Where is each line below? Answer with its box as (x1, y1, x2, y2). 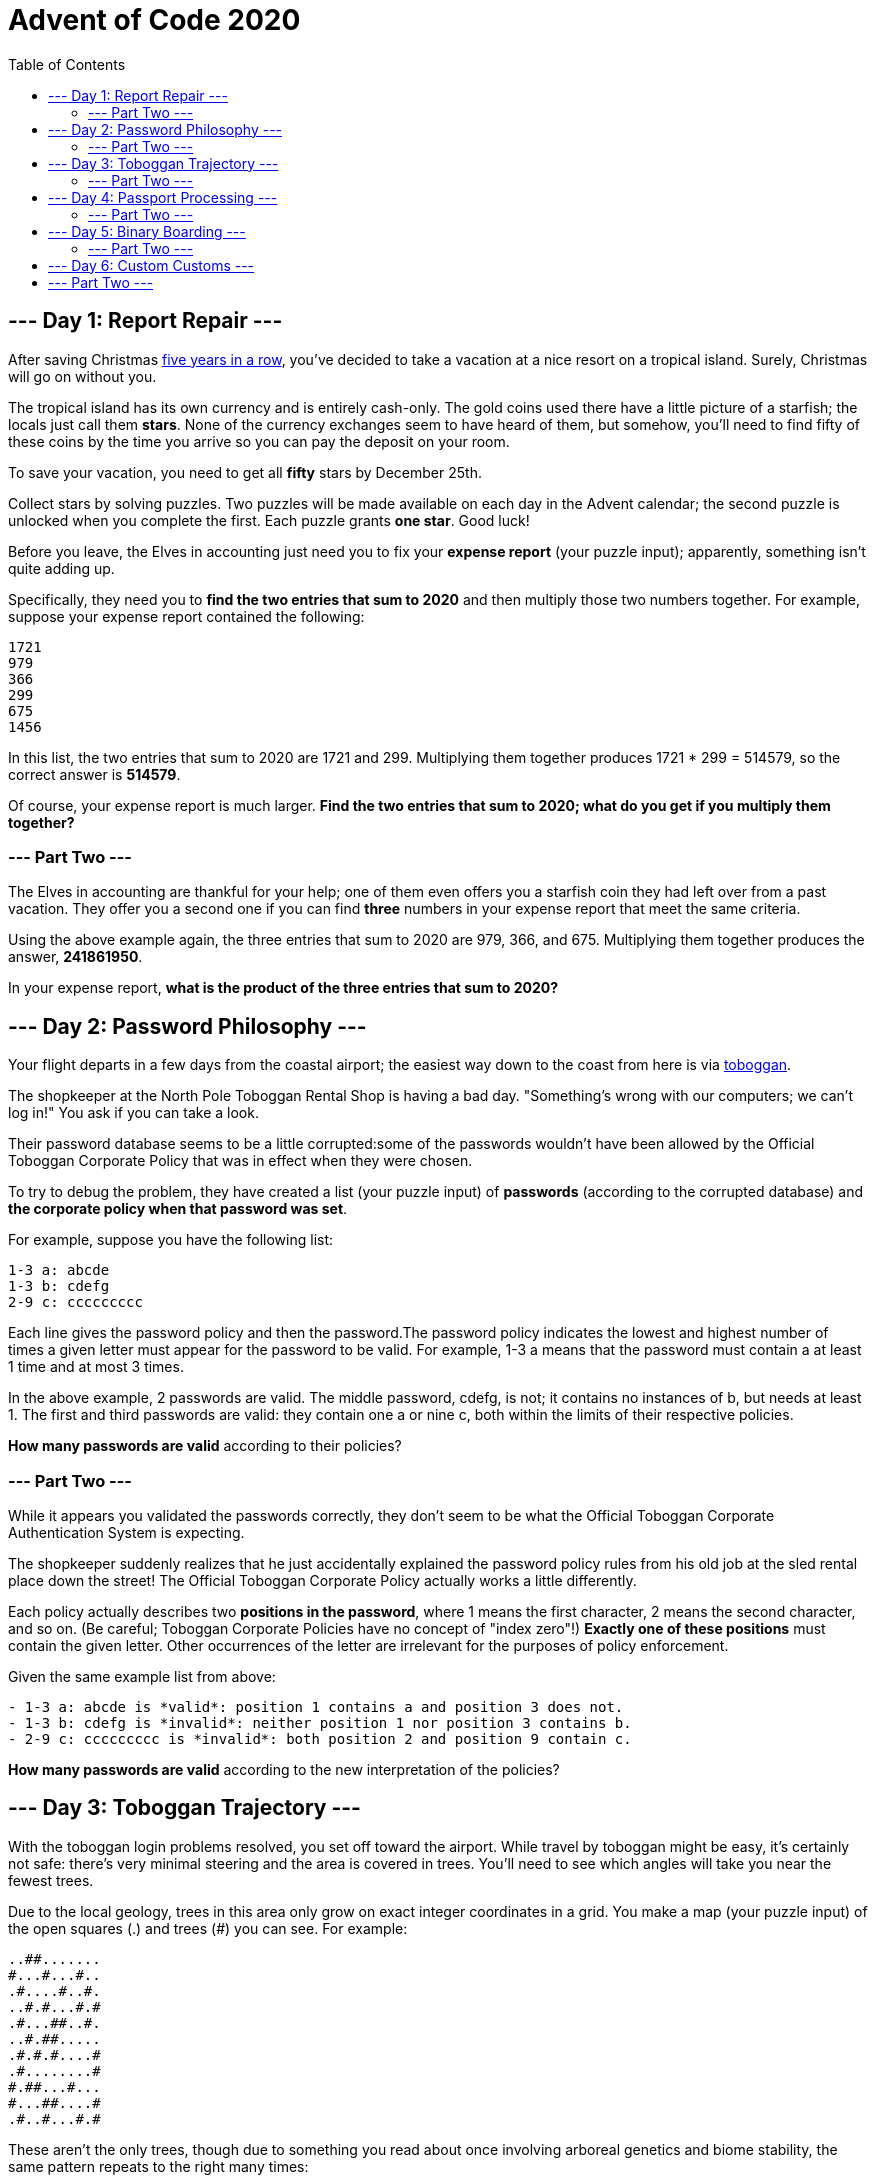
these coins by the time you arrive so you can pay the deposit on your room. (8, 432, 510, 450)
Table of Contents (8, 55, 126, 73)
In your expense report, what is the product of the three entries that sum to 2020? (8, 979, 559, 997)
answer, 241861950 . (8, 948, 143, 966)
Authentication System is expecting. (8, 1523, 245, 1541)
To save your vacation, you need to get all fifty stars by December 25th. (8, 463, 482, 481)
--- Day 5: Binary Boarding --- (48, 222, 246, 240)
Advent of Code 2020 (8, 3, 301, 37)
